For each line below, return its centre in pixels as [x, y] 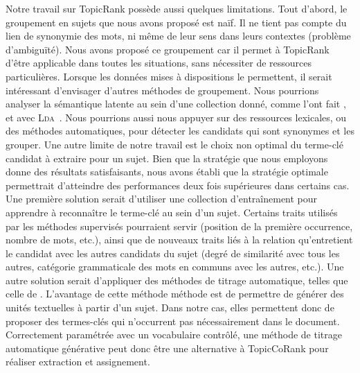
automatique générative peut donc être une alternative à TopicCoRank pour [167, 348]
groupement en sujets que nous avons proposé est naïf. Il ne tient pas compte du [176, 22]
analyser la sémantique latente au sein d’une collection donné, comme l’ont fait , [176, 104]
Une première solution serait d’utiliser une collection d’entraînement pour [162, 199]
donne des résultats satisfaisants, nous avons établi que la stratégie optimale [167, 172]
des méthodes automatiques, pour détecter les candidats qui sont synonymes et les [180, 131]
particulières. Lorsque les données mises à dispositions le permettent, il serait [169, 76]
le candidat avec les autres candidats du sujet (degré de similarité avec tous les [173, 253]
